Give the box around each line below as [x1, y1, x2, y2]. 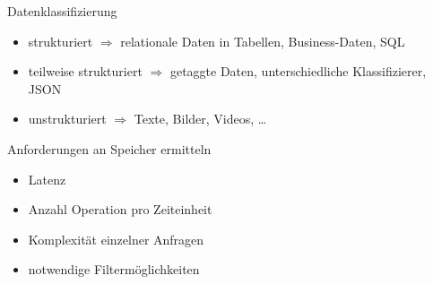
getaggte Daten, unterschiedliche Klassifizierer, [169, 62, 427, 81]
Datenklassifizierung [7, 2, 117, 20]
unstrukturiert [28, 109, 107, 128]
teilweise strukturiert [28, 62, 143, 81]
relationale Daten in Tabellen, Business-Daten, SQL [120, 31, 405, 50]
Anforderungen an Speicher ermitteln [7, 139, 212, 158]
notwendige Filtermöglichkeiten [28, 260, 200, 279]
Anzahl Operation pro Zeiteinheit [28, 200, 212, 219]
